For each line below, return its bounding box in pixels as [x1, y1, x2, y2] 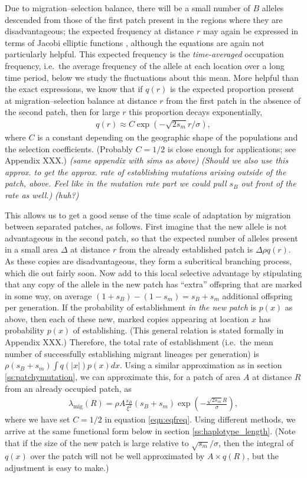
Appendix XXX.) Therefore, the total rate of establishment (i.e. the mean [5, 336, 273, 348]
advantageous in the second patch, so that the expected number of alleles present [5, 231, 298, 244]
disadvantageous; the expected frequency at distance [5, 25, 194, 37]
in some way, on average [5, 289, 92, 302]
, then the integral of [218, 436, 293, 448]
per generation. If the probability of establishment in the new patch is [5, 301, 256, 313]
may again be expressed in [203, 25, 299, 37]
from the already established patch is [119, 243, 253, 256]
